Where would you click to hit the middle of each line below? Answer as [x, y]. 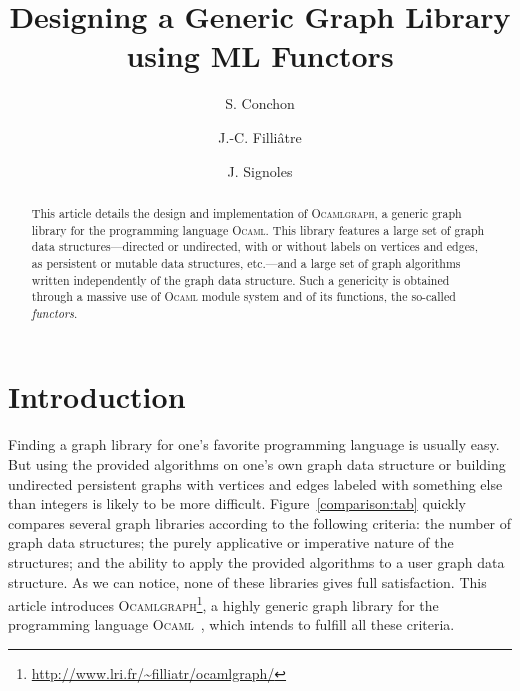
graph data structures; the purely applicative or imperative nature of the [231, 542]
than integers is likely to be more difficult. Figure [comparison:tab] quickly [237, 503]
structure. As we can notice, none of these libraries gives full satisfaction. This [247, 581]
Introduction [97, 396]
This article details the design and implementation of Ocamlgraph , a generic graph [246, 212]
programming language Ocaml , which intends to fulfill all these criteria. [231, 624]
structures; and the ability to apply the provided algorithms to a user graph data [256, 561]
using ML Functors [260, 55]
